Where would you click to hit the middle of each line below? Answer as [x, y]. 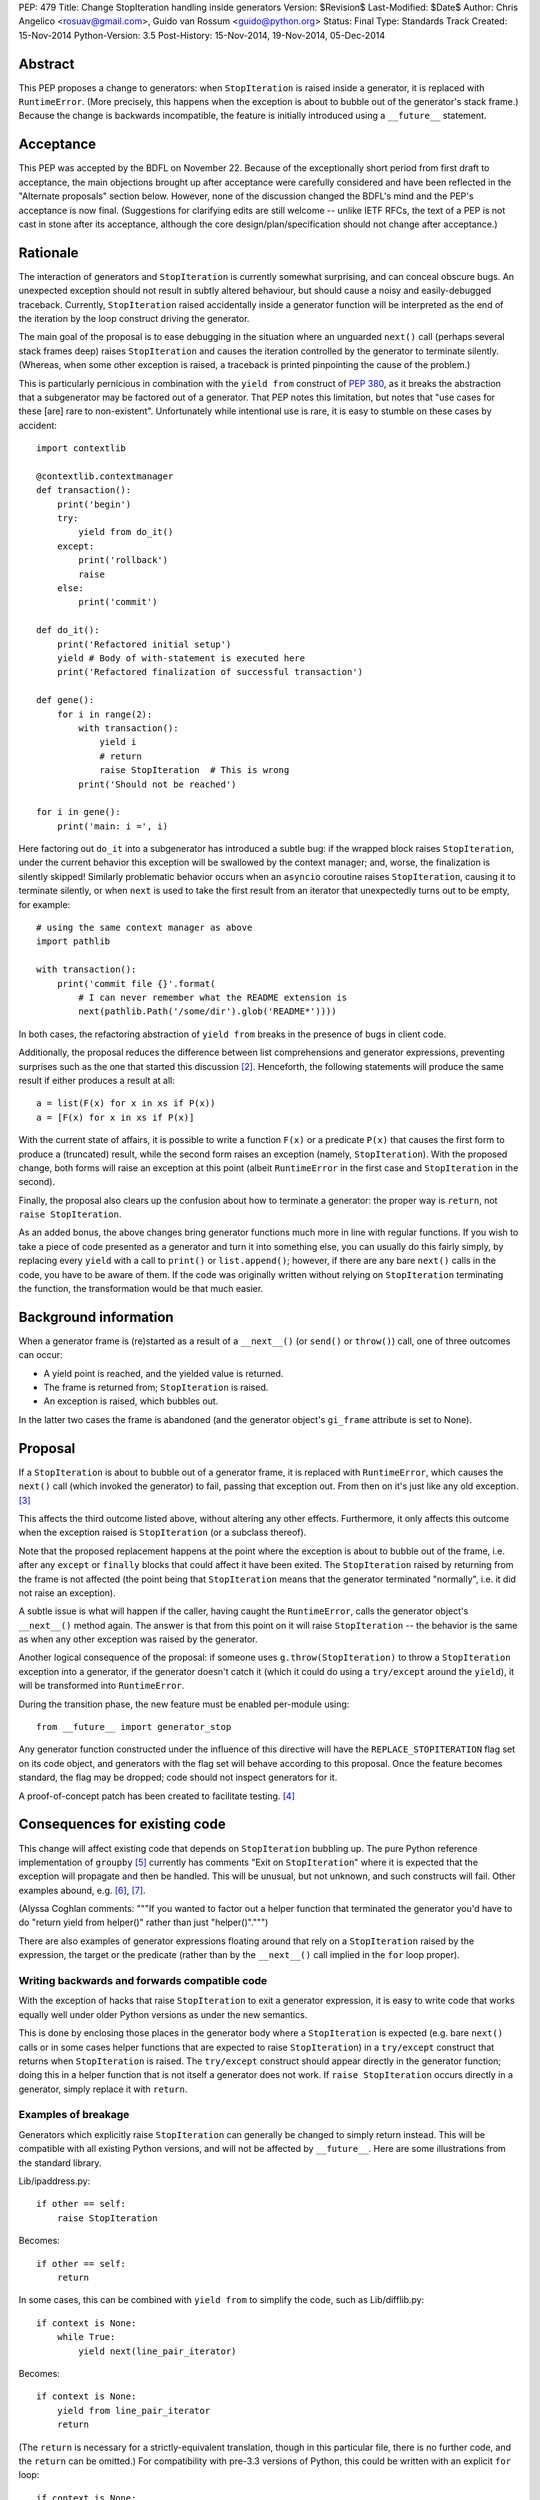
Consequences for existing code [122, 1824]
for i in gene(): [78, 812]
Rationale [48, 252]
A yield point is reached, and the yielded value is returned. [163, 1373]
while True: [86, 2337]
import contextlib [81, 448]
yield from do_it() [126, 532]
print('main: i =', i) [112, 826]
